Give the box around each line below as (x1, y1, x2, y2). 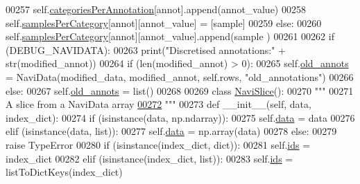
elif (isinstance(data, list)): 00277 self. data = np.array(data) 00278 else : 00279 (6, 124, 337, 138)
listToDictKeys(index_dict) (6, 165, 123, 179)
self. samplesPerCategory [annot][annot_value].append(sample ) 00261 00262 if (6, 29, 334, 44)
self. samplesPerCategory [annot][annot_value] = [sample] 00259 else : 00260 (6, 15, 322, 30)
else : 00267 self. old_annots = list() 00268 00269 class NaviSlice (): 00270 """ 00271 (6, 83, 354, 98)
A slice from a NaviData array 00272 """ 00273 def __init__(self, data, (6, 97, 311, 111)
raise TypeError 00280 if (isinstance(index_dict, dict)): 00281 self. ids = (6, 137, 311, 151)
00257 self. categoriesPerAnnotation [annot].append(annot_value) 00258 (6, 2, 306, 16)
